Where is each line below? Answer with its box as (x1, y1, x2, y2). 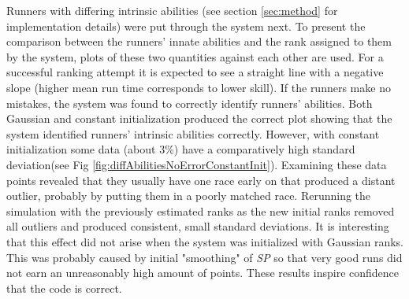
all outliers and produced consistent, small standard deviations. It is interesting (6, 218, 389, 234)
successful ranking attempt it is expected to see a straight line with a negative (6, 64, 384, 80)
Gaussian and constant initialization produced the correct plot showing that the (6, 110, 392, 127)
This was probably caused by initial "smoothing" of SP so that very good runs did (6, 249, 403, 265)
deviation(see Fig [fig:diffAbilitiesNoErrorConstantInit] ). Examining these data (6, 156, 387, 172)
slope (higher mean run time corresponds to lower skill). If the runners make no (6, 79, 391, 95)
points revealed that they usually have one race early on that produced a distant (6, 172, 396, 188)
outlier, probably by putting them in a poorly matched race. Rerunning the (6, 187, 371, 204)
